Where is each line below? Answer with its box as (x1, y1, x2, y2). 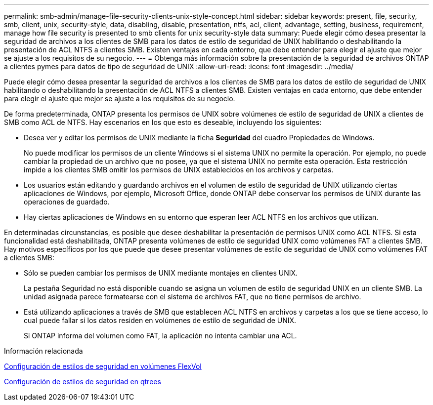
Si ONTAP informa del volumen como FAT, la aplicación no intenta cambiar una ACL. (24, 331, 297, 340)
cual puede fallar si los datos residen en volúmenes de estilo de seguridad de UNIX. (24, 316, 297, 324)
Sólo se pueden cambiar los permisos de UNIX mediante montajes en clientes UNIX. (24, 269, 298, 277)
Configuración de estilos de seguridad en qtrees (4, 377, 161, 386)
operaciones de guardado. (24, 198, 110, 206)
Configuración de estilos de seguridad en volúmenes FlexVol (4, 362, 202, 370)
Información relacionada (4, 347, 83, 355)
